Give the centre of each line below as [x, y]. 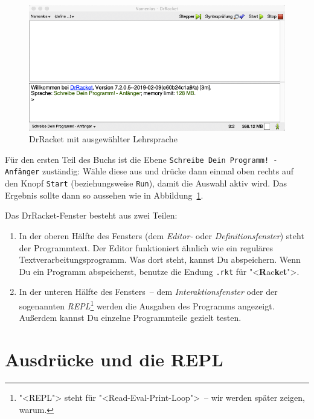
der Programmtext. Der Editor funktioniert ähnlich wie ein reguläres [146, 247]
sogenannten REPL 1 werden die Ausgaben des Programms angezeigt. [147, 305]
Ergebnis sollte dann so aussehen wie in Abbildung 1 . [104, 195]
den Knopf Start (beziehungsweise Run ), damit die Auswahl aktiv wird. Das [146, 183]
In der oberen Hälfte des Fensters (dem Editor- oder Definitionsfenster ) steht [162, 235]
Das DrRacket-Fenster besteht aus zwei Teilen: [91, 215]
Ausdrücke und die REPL [114, 359]
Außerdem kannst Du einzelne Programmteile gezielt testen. [130, 318]
